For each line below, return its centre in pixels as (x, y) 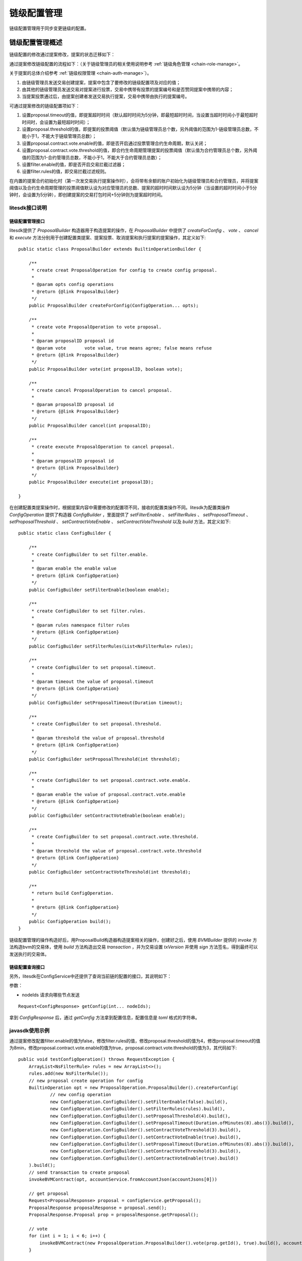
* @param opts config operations (73, 284)
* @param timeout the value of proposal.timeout (92, 681)
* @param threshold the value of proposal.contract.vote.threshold (116, 851)
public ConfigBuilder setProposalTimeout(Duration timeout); (106, 703)
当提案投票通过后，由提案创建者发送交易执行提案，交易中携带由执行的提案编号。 (106, 96)
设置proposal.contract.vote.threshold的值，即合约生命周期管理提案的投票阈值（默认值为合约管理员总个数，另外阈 (140, 150)
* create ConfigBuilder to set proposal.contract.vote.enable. (111, 780)
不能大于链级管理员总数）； (69, 136)
